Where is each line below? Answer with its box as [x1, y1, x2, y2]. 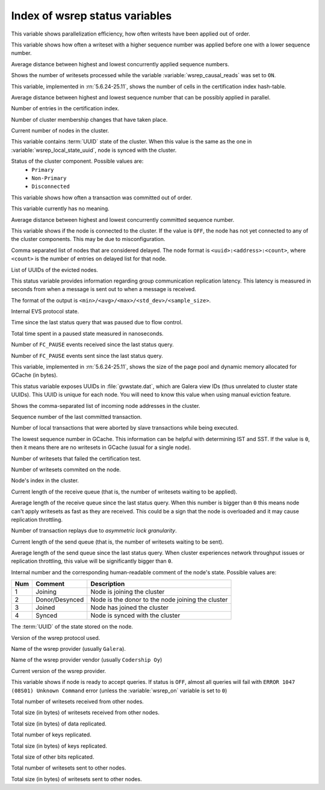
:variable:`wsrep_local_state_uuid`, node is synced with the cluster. [11, 146, 177, 154]
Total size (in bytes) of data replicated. [11, 720, 107, 727]
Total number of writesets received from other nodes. [11, 698, 144, 705]
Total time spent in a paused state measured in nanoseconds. [11, 330, 164, 337]
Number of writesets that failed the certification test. [11, 455, 141, 462]
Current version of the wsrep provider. [11, 667, 107, 674]
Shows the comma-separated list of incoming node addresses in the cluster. [11, 402, 200, 409]
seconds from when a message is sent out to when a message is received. [11, 286, 197, 293]
